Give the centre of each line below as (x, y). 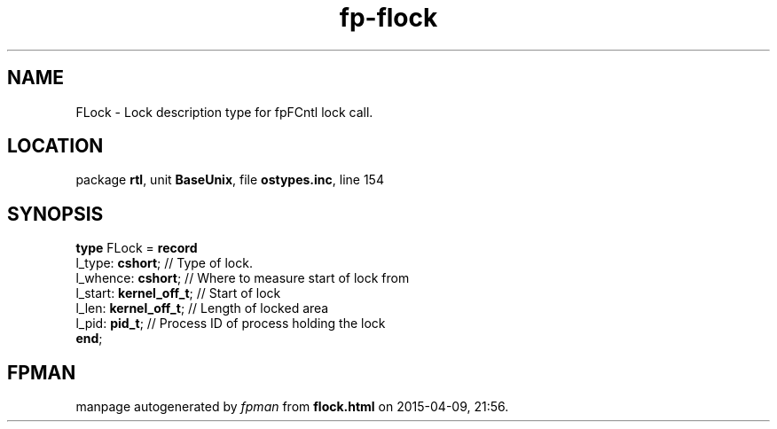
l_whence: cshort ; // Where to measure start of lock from (243, 278)
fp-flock (388, 18)
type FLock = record (137, 248)
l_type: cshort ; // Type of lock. (164, 263)
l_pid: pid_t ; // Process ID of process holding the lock (231, 324)
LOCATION (55, 146)
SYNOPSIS (55, 214)
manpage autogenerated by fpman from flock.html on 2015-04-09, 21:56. (292, 407)
